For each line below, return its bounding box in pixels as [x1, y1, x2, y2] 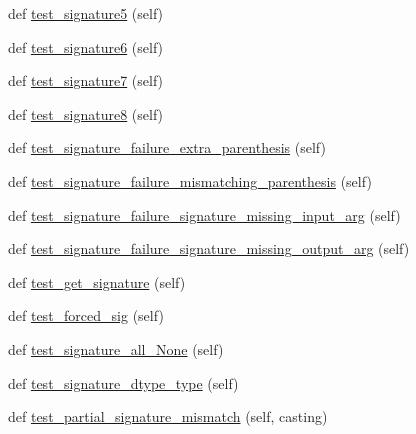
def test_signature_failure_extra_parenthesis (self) [8, 137, 326, 158]
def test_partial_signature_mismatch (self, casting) [8, 406, 328, 427]
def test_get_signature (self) [8, 271, 186, 292]
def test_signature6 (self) [8, 36, 164, 57]
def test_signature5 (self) [8, 3, 164, 23]
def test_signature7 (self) [8, 70, 164, 91]
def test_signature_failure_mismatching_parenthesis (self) [8, 170, 372, 191]
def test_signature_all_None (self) [8, 338, 224, 359]
